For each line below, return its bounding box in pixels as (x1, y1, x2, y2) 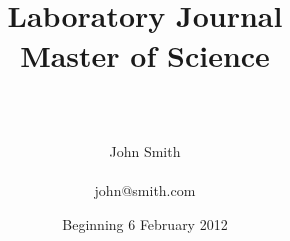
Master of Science (20, 34, 270, 75)
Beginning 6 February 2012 (62, 213, 228, 234)
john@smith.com (94, 180, 196, 201)
